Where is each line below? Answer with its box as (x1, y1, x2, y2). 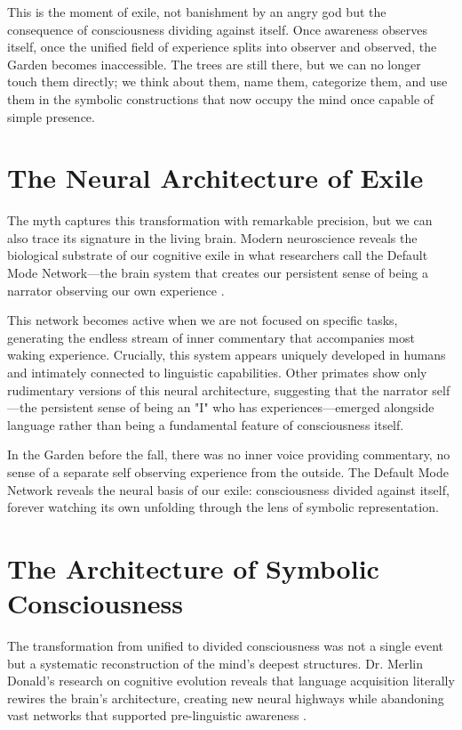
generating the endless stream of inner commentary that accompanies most (7, 328, 415, 346)
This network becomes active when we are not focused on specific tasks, (7, 311, 398, 329)
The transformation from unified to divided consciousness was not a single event (7, 637, 444, 655)
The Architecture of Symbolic (7, 549, 379, 586)
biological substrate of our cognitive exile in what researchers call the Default (7, 246, 428, 264)
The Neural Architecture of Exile (7, 159, 424, 196)
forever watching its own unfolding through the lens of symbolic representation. (7, 498, 439, 516)
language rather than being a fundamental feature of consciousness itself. (7, 415, 404, 434)
